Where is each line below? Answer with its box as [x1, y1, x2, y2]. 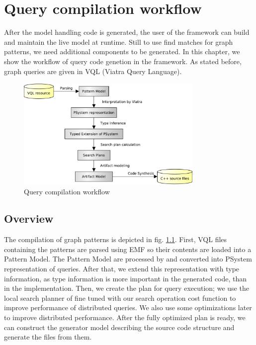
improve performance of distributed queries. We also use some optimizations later [4, 302, 252, 313]
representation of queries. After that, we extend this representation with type [4, 263, 240, 273]
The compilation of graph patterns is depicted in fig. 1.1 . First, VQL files [4, 234, 227, 245]
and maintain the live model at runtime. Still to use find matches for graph [4, 36, 233, 47]
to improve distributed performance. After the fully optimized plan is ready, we [4, 312, 246, 322]
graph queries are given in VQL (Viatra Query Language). [4, 66, 182, 76]
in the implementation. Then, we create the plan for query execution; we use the [4, 283, 249, 293]
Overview [4, 211, 54, 226]
